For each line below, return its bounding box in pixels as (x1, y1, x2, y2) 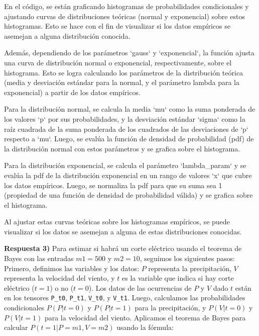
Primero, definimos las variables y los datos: (4, 263, 140, 273)
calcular (4, 322, 28, 332)
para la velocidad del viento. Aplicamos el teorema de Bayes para (44, 312, 246, 322)
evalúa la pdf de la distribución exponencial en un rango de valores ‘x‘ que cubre (4, 170, 252, 180)
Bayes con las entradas (4, 253, 74, 264)
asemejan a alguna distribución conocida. (4, 30, 131, 41)
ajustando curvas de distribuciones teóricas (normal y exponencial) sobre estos (4, 11, 245, 21)
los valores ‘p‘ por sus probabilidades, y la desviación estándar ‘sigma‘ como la (4, 113, 245, 124)
